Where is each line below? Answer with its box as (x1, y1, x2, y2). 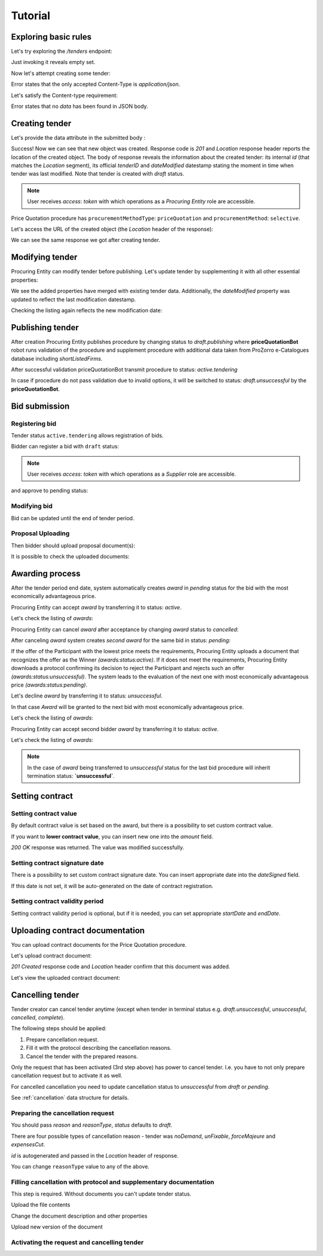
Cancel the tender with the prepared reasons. (26, 1052, 138, 1060)
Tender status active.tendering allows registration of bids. (11, 431, 164, 439)
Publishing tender (11, 322, 79, 333)
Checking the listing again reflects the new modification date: (11, 306, 163, 314)
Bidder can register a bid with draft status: (11, 443, 119, 450)
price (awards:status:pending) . (11, 681, 88, 689)
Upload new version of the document (11, 1223, 103, 1231)
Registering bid (11, 419, 57, 428)
